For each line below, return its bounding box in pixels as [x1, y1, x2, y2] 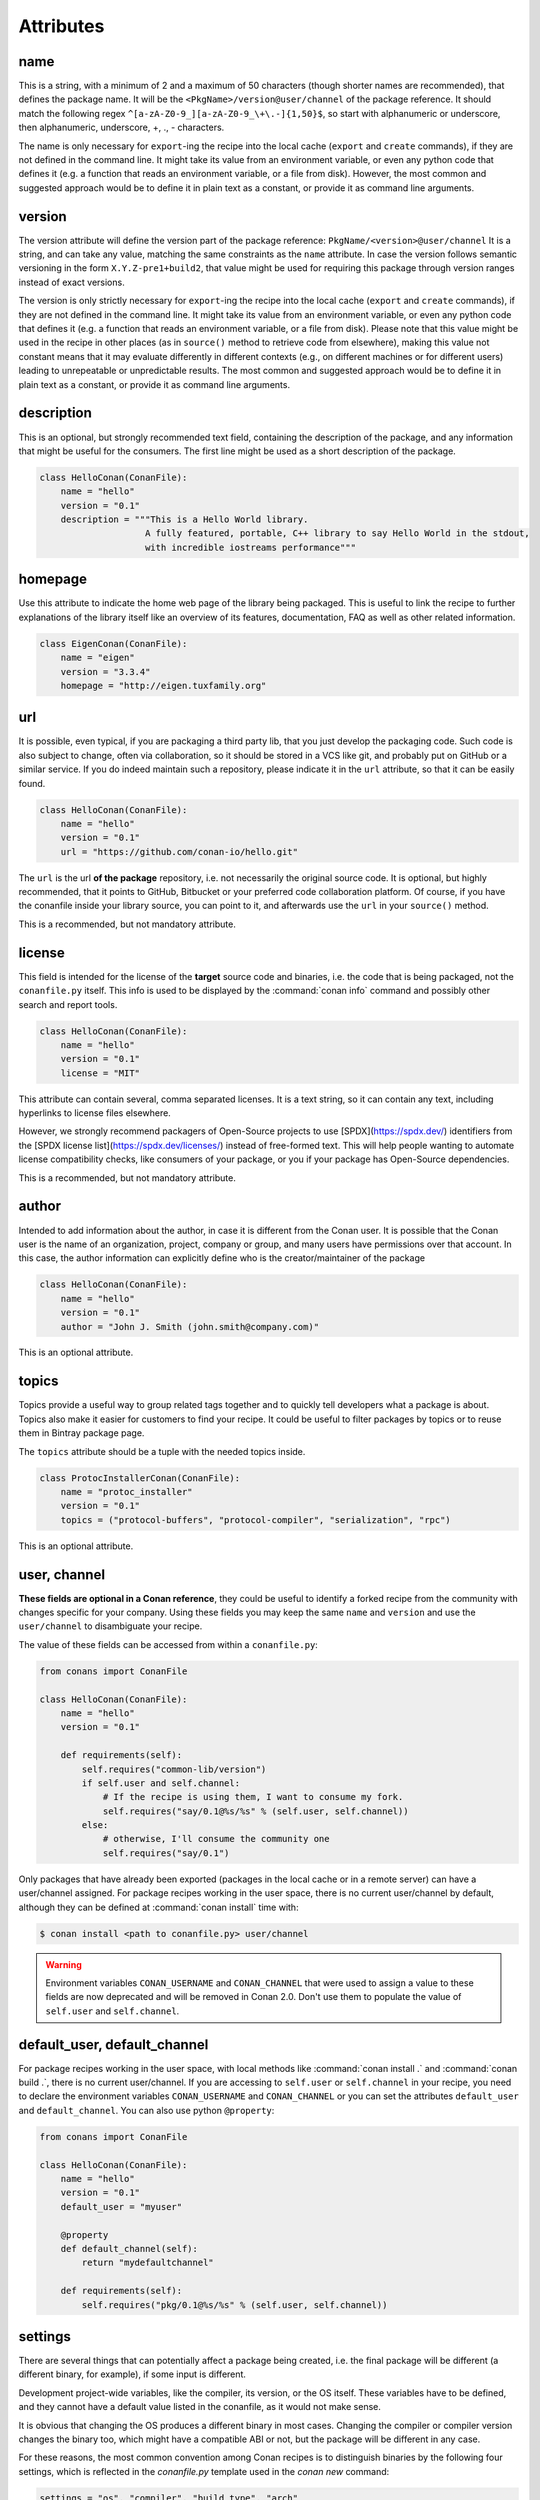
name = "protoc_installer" [60, 1486, 194, 1497]
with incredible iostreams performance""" [145, 541, 357, 553]
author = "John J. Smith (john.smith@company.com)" [60, 1321, 320, 1332]
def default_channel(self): [60, 2243, 199, 2254]
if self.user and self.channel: [81, 1777, 240, 1789]
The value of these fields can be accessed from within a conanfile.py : [18, 1638, 319, 1650]
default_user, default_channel [18, 2036, 209, 2053]
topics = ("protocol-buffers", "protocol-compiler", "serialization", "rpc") [60, 1514, 452, 1525]
